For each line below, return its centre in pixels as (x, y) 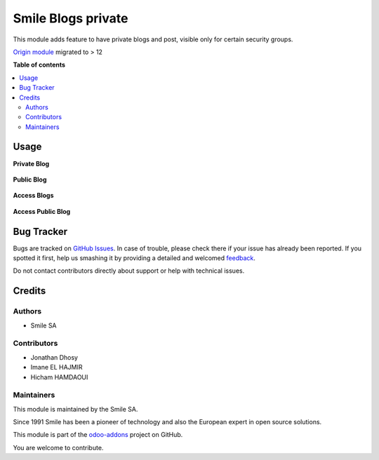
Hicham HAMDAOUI (59, 377)
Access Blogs (33, 196)
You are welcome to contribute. (58, 447)
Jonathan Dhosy (54, 357)
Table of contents (39, 65)
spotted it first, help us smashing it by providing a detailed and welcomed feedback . (134, 258)
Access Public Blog (42, 211)
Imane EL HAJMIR (56, 367)
